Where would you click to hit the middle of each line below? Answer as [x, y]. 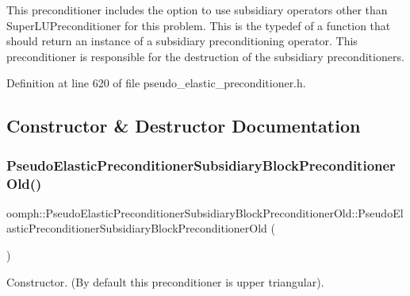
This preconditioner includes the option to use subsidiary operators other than [197, 10]
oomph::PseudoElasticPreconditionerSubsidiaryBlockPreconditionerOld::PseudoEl [205, 212]
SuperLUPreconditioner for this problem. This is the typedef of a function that [199, 25]
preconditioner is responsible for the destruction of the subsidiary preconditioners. [205, 56]
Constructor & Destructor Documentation [184, 126]
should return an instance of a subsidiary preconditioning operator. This [182, 41]
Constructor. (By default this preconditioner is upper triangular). [165, 281]
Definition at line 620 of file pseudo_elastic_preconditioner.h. [156, 83]
